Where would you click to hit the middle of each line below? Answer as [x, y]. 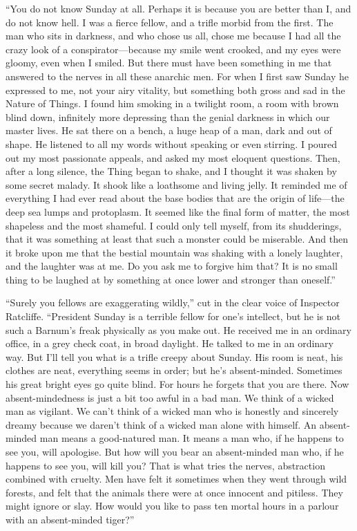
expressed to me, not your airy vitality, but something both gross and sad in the [175, 90]
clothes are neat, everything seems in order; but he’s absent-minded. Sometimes [174, 370]
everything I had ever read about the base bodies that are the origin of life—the [175, 198]
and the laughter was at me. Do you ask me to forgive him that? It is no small [172, 266]
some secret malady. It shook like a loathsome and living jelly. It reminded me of [176, 184]
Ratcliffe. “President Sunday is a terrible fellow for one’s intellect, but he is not [173, 316]
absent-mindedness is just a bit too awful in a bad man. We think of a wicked [170, 397]
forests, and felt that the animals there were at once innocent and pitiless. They [174, 492]
